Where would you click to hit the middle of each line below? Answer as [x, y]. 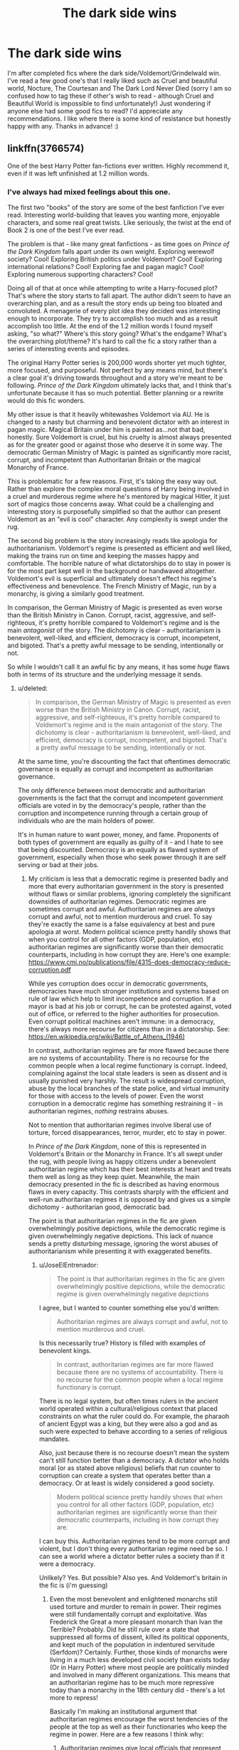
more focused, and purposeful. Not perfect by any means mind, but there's [117, 370]
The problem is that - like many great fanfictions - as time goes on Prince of [118, 244]
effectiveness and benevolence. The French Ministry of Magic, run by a [112, 586]
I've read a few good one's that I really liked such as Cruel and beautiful [112, 81]
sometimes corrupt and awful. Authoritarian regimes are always [122, 909]
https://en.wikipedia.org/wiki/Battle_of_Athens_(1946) [106, 1037]
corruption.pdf [49, 970]
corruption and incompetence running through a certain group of [113, 813]
